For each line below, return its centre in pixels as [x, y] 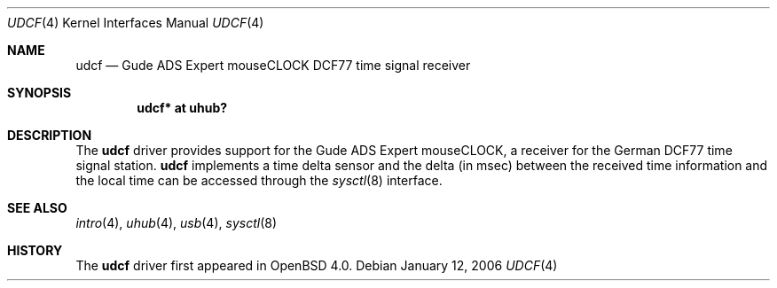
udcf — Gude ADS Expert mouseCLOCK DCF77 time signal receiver [273, 65]
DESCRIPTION [50, 135]
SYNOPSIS [39, 93]
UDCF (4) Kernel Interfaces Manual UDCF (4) [136, 23]
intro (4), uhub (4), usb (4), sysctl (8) [176, 223]
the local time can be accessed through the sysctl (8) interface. [259, 180]
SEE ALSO [37, 208]
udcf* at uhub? [182, 108]
